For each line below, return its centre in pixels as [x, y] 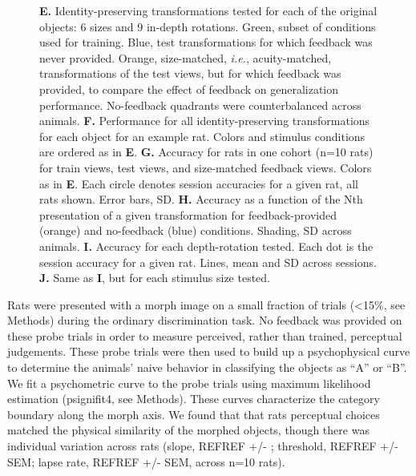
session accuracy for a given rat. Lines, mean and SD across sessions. [208, 262]
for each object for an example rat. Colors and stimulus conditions [202, 136]
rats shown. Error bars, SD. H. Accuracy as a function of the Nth [201, 199]
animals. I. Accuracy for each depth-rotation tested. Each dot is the [206, 246]
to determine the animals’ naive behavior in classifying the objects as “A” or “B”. [207, 367]
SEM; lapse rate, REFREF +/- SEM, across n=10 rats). [146, 461]
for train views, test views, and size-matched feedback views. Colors [206, 167]
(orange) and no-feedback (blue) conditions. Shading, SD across [196, 230]
